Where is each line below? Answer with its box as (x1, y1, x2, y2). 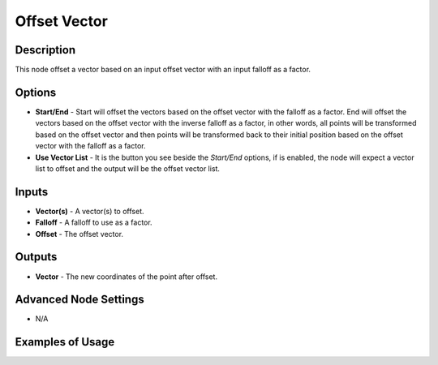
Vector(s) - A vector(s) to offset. (35, 206, 145, 216)
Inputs (15, 185, 49, 199)
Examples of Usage (15, 335, 115, 349)
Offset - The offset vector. (35, 229, 124, 238)
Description (15, 43, 76, 57)
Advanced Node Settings (15, 293, 145, 307)
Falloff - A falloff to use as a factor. (35, 217, 153, 227)
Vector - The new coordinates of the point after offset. (35, 272, 218, 281)
